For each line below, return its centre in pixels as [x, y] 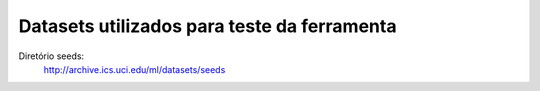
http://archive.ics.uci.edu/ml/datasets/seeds [134, 69]
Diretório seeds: [51, 56]
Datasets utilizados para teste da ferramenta [207, 26]
